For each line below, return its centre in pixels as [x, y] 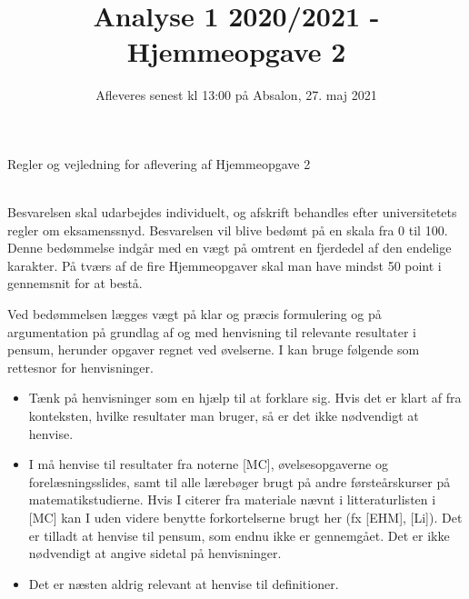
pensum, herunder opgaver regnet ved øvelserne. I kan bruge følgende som [214, 349]
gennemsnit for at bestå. [75, 283]
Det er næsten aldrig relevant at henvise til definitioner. [184, 583]
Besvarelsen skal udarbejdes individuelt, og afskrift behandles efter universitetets [232, 212]
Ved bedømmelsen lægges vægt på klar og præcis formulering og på [195, 314]
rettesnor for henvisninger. [80, 367]
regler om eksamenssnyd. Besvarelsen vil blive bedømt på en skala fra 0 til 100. [228, 230]
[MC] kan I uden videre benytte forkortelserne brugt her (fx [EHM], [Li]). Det [245, 517]
